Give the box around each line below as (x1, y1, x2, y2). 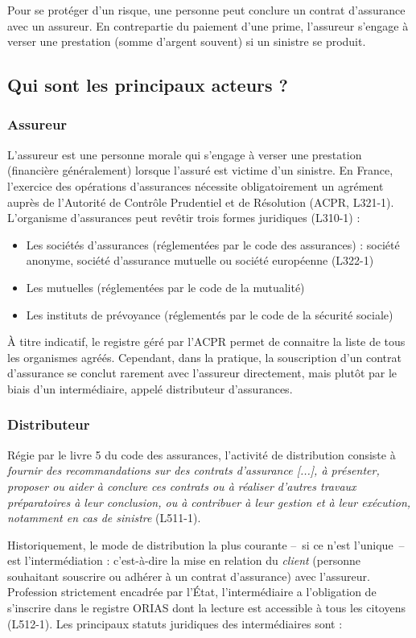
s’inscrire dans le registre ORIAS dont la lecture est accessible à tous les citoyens (7, 599, 406, 616)
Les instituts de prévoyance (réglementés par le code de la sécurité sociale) (26, 306, 393, 323)
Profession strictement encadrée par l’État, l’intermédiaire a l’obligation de (7, 583, 377, 600)
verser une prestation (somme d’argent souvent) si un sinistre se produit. (7, 33, 366, 50)
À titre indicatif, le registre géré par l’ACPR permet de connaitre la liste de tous (7, 333, 406, 350)
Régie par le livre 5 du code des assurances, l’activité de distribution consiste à (7, 446, 396, 463)
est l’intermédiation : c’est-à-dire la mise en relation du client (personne (7, 552, 360, 569)
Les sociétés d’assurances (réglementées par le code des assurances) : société (26, 236, 400, 253)
